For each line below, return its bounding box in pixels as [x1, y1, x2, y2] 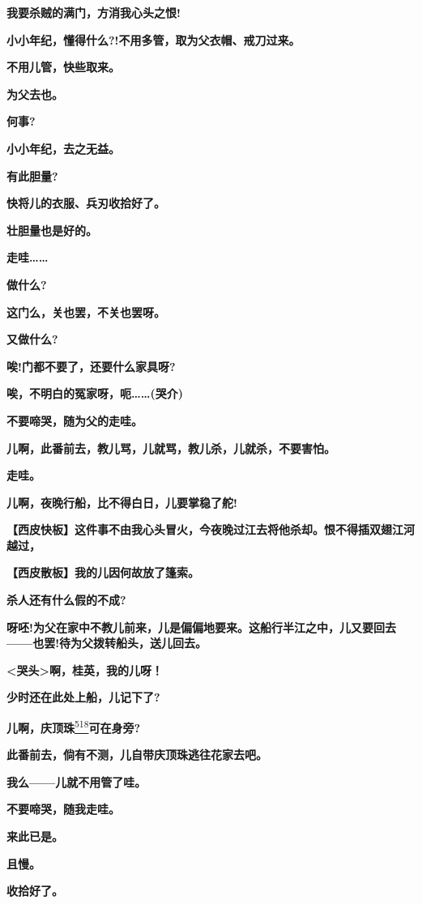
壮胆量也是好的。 [6, 221, 97, 238]
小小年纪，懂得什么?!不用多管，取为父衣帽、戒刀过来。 [6, 31, 301, 48]
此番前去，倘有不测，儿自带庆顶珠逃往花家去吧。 [6, 746, 267, 763]
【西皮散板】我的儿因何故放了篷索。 [6, 564, 199, 581]
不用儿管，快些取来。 [6, 58, 120, 75]
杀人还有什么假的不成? [6, 591, 126, 608]
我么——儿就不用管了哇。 [6, 773, 147, 790]
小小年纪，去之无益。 [6, 139, 120, 156]
